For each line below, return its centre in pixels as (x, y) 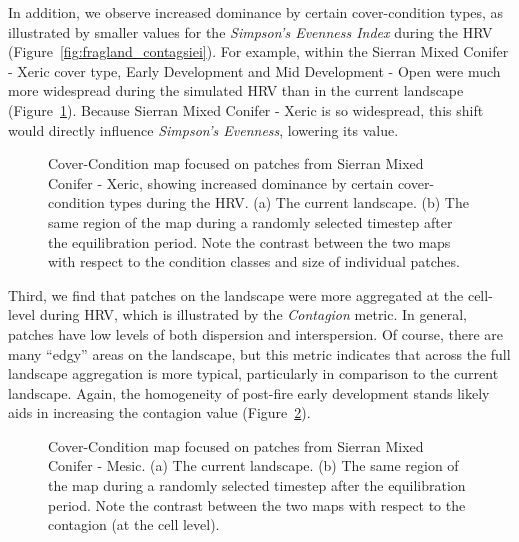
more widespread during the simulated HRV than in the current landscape (236, 90)
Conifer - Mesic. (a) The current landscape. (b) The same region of (253, 465)
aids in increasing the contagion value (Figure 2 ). (159, 412)
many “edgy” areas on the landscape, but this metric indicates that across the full (259, 353)
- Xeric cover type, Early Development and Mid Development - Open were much (254, 70)
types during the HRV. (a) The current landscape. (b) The (289, 202)
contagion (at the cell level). (134, 524)
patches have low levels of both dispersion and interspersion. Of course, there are (256, 333)
